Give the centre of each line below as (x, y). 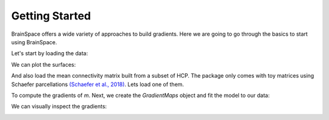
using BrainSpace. (34, 42)
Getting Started (51, 16)
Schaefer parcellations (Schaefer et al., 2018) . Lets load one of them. (97, 84)
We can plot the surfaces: (44, 64)
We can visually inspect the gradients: (59, 107)
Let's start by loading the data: (50, 53)
